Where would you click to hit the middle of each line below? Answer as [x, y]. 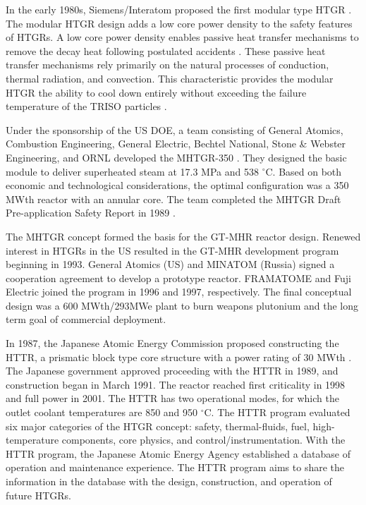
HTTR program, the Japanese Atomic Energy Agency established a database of [178, 453]
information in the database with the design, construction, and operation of [169, 481]
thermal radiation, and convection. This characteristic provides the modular [170, 78]
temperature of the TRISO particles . [86, 106]
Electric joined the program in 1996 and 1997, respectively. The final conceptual [179, 292]
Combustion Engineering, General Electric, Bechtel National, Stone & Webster [176, 144]
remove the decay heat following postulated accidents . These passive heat [166, 50]
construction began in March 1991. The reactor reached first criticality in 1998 [176, 384]
